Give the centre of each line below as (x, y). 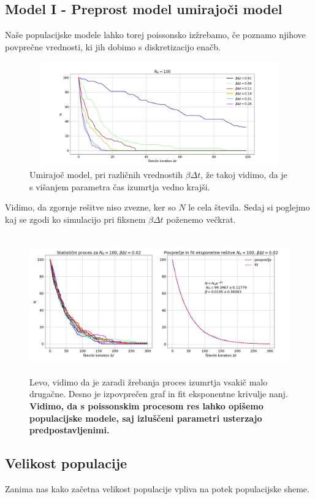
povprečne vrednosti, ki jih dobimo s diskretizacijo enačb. (113, 46)
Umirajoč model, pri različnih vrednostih (106, 175)
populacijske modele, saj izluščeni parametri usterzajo (146, 418)
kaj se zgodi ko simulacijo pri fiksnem (75, 219)
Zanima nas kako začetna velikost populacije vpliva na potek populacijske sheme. (157, 488)
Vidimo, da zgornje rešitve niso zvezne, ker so (90, 207)
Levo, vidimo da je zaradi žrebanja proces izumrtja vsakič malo (149, 381)
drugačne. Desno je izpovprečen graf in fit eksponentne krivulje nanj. (159, 394)
